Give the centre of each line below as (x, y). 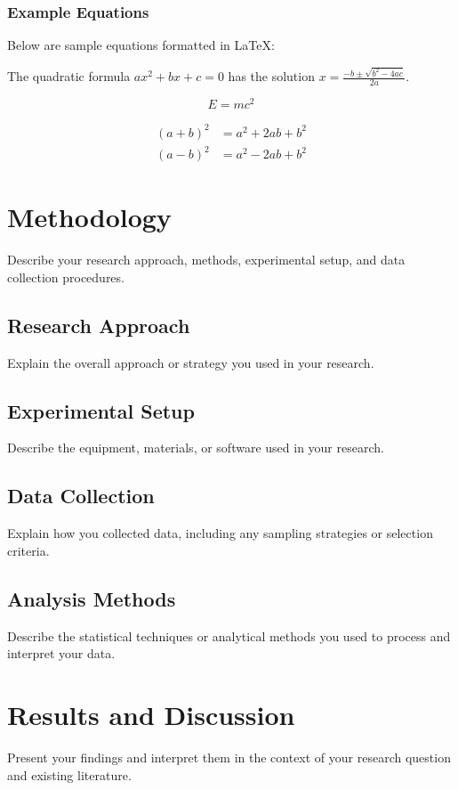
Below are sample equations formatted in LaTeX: (141, 45)
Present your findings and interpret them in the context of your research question (229, 757)
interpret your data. (61, 653)
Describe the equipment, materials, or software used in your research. (196, 448)
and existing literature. (69, 774)
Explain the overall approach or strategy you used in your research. (191, 362)
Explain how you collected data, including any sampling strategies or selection (220, 533)
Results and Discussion (151, 714)
